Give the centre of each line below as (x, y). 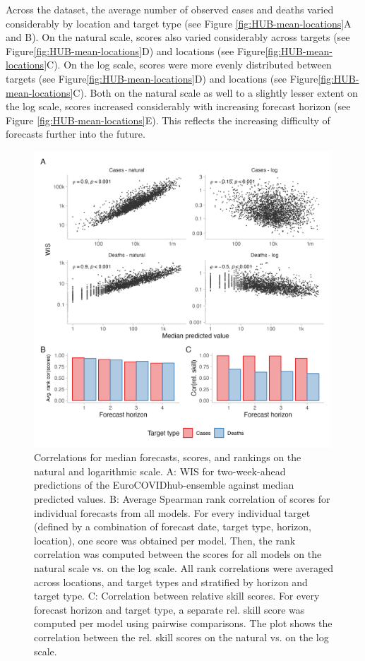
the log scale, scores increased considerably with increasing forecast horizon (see (178, 106)
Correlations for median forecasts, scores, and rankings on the (168, 457)
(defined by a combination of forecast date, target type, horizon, (173, 526)
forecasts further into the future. (76, 134)
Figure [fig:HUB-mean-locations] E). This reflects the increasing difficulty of (168, 120)
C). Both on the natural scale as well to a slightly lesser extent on (215, 92)
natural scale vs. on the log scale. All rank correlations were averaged (184, 568)
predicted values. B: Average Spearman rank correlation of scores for (182, 499)
